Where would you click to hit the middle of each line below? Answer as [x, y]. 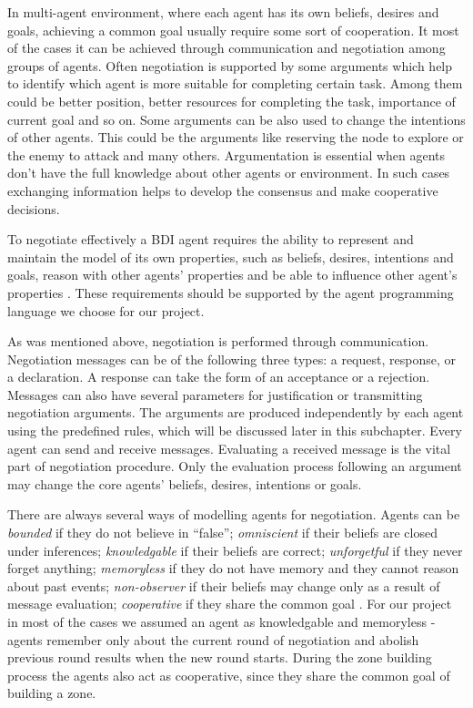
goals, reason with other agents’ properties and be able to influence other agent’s [232, 275]
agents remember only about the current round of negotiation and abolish [213, 639]
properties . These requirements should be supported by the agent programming [231, 292]
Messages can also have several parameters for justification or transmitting [215, 394]
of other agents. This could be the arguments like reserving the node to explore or [236, 137]
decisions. [34, 208]
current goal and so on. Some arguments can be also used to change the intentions [236, 119]
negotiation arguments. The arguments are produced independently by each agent [236, 412]
